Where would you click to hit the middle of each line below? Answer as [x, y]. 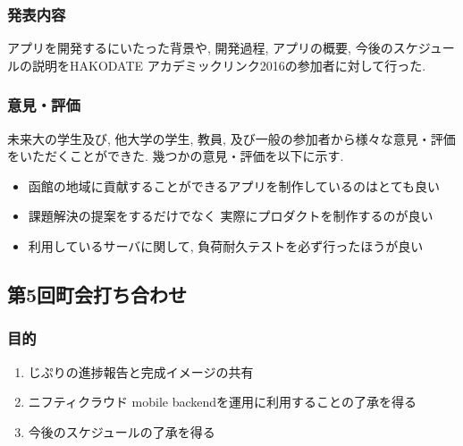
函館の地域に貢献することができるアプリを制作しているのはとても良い [234, 185]
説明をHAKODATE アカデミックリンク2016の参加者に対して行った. [229, 65]
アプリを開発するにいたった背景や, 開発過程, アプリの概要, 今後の [200, 48]
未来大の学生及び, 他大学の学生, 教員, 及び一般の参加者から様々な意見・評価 [231, 138]
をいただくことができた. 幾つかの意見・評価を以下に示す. [176, 156]
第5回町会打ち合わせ [97, 294]
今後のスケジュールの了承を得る [122, 431]
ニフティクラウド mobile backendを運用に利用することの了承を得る [222, 402]
